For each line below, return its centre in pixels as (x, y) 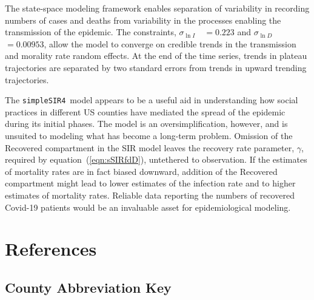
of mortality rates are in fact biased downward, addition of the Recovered (141, 171)
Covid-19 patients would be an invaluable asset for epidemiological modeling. (148, 207)
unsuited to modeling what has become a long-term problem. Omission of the (149, 135)
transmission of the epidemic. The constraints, (91, 32)
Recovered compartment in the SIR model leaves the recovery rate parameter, (150, 147)
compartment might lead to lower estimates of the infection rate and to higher (150, 183)
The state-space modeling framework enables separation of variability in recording (157, 8)
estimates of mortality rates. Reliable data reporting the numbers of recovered (150, 195)
